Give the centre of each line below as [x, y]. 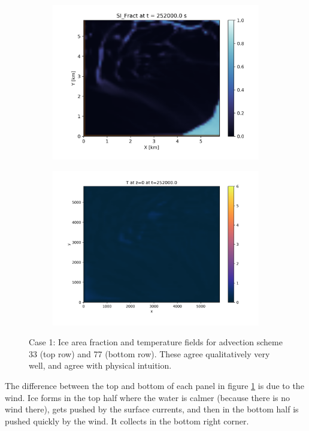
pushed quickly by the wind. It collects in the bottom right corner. [127, 421]
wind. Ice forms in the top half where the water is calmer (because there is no [148, 397]
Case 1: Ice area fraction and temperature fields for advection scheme [156, 342]
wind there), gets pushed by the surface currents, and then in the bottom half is [152, 409]
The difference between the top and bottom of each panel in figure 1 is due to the [154, 385]
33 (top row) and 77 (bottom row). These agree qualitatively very [149, 353]
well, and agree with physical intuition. [100, 365]
